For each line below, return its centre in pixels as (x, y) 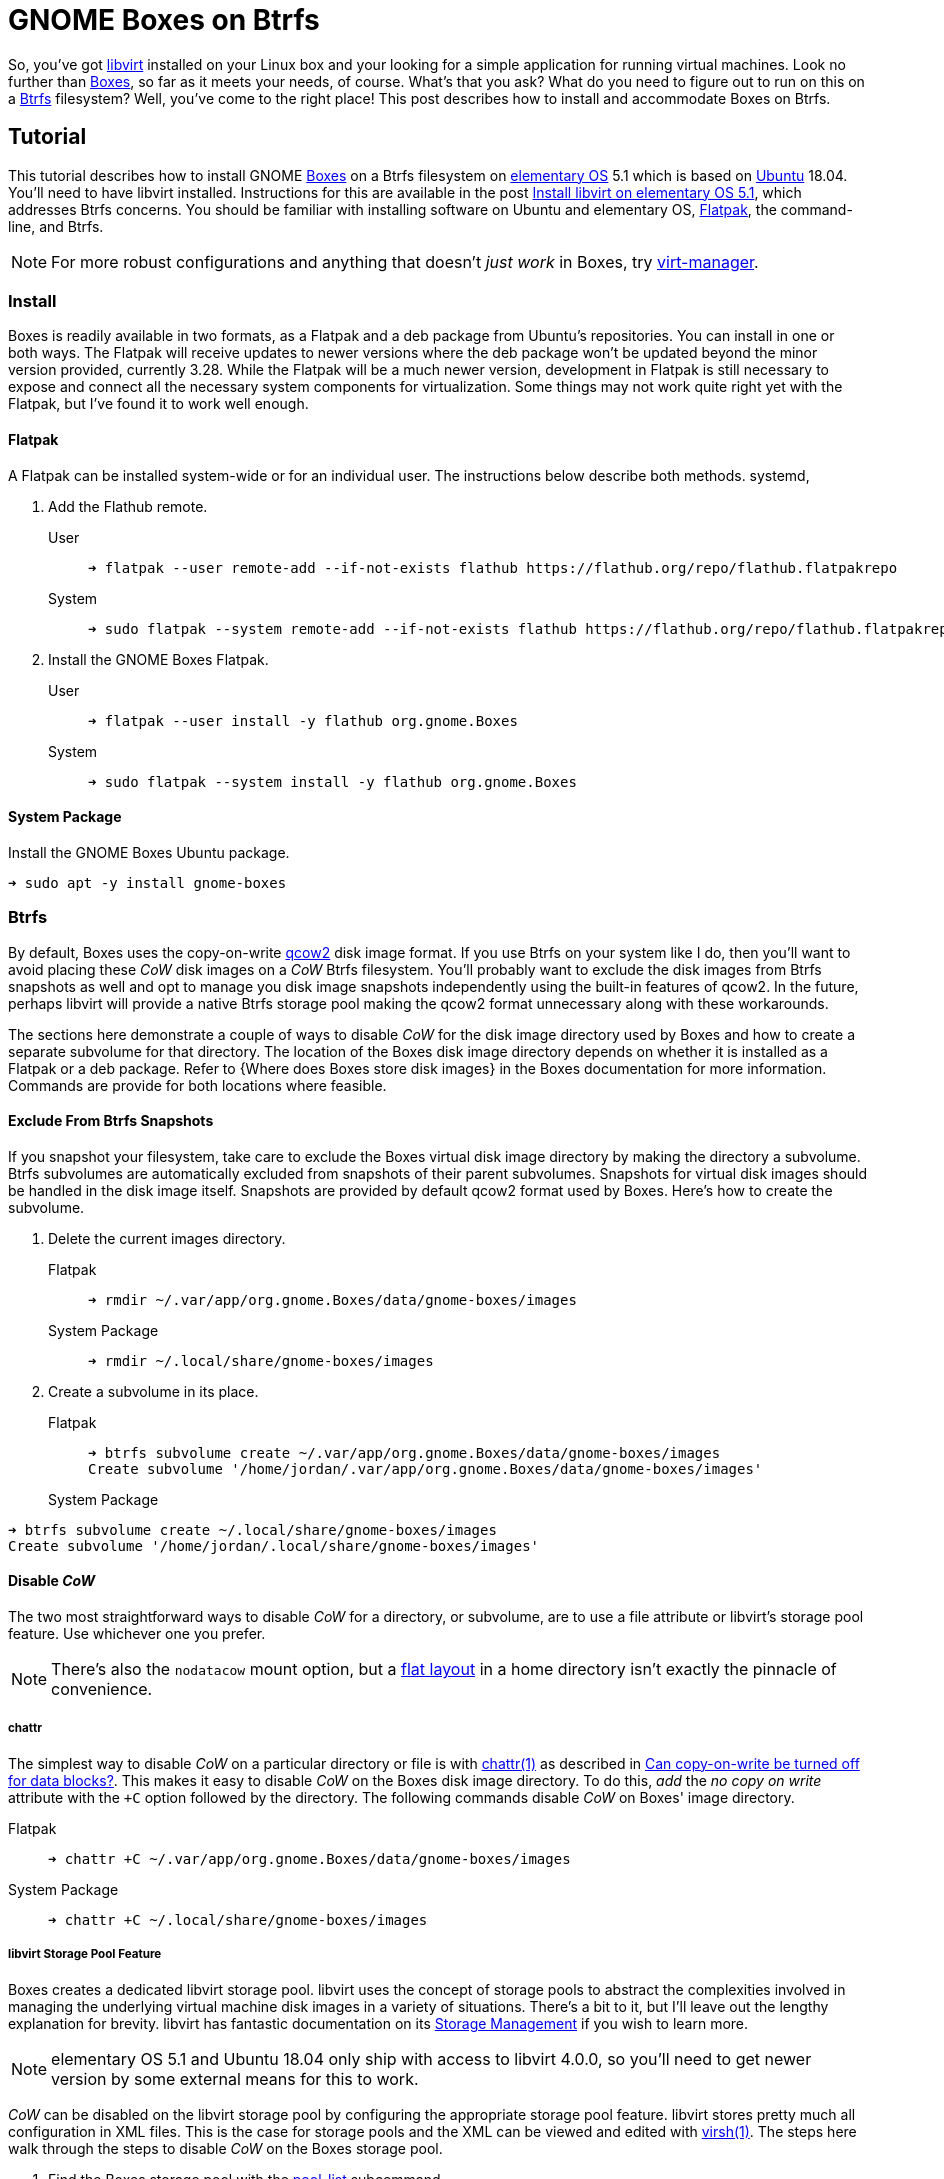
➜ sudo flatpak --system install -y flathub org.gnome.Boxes (332, 781)
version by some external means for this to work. (235, 2078)
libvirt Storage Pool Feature (85, 1954)
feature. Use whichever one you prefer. (137, 1633)
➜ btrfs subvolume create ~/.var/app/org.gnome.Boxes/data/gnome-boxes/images (404, 1452)
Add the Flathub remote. (128, 506)
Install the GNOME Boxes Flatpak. (158, 659)
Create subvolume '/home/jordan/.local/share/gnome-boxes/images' (274, 1545)
